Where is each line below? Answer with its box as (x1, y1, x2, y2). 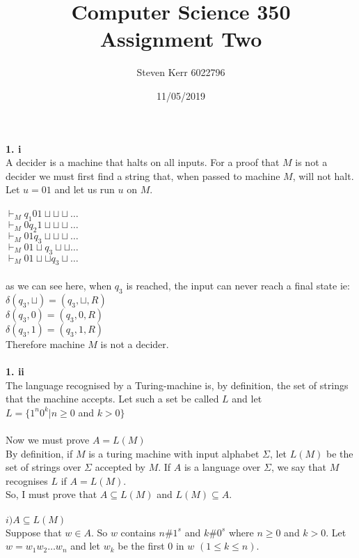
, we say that (271, 460, 326, 474)
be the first (118, 538, 165, 553)
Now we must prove (6, 432, 90, 446)
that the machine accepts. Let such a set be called (6, 391, 219, 406)
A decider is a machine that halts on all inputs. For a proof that (6, 155, 280, 169)
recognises (6, 473, 48, 488)
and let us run (54, 182, 115, 197)
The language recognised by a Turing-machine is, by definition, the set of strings (6, 377, 349, 392)
